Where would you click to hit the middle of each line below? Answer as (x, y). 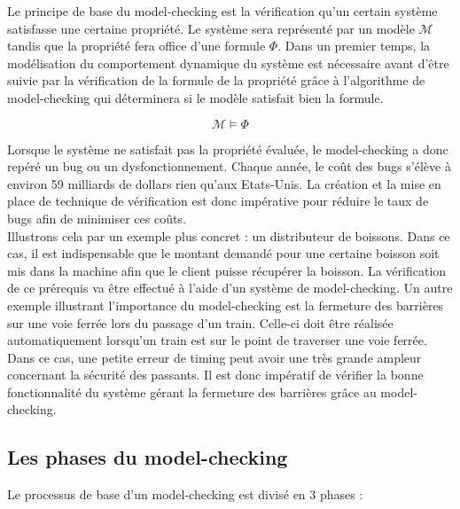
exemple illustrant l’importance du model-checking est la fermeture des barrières (226, 305)
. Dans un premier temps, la (354, 46)
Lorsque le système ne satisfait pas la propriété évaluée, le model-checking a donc (228, 149)
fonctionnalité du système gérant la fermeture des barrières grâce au (192, 392)
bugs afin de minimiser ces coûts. (97, 218)
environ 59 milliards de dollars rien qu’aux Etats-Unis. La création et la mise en (224, 183)
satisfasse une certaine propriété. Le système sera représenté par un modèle (211, 28)
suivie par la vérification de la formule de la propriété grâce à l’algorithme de (216, 80)
